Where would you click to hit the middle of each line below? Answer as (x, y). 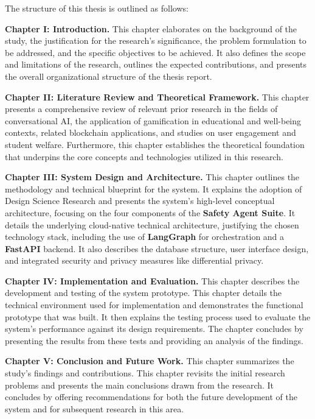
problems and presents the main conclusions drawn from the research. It (140, 385)
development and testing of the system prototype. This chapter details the (144, 293)
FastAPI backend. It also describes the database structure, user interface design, (157, 248)
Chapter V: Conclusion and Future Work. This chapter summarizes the (150, 361)
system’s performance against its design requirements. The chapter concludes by (154, 329)
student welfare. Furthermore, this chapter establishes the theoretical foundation (155, 144)
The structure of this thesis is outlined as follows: (97, 8)
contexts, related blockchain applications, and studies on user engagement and (151, 132)
